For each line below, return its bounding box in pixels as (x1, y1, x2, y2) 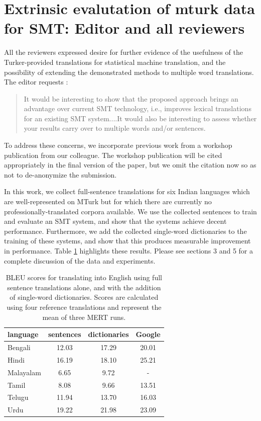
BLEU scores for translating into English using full (6, 272, 162, 283)
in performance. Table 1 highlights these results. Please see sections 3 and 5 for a (4, 245, 253, 256)
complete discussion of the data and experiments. (4, 255, 156, 266)
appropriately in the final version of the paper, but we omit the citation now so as (4, 159, 256, 170)
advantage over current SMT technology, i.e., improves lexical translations (24, 103, 251, 114)
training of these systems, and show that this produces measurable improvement (4, 235, 251, 246)
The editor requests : (4, 76, 68, 87)
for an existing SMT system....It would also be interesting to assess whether (24, 113, 257, 123)
